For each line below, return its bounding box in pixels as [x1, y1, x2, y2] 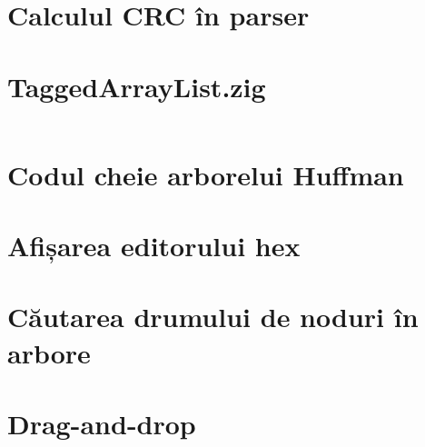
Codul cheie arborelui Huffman [7, 155, 404, 193]
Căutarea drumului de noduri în [7, 298, 419, 335]
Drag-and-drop [7, 405, 196, 442]
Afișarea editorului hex [7, 227, 301, 264]
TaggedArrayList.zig [7, 67, 266, 104]
